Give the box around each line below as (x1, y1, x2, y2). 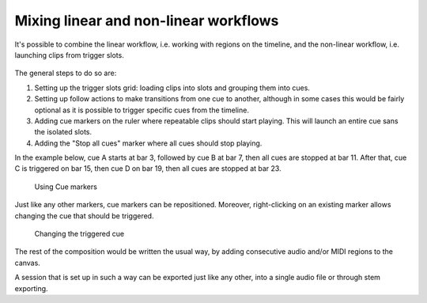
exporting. (14, 283, 48, 293)
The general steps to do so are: (14, 68, 117, 78)
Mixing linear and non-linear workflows (14, 12, 279, 29)
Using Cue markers (34, 182, 98, 191)
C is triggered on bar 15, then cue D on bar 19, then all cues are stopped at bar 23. (14, 164, 282, 173)
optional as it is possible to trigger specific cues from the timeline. (34, 105, 249, 115)
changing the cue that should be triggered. (14, 210, 154, 221)
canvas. (14, 258, 41, 267)
